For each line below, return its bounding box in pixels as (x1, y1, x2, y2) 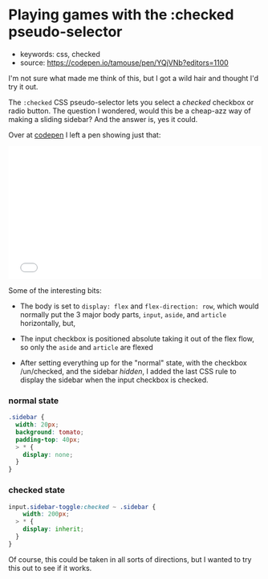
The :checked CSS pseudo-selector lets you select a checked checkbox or (8, 97, 254, 107)
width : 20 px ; (15, 421, 59, 429)
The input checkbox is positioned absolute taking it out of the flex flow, (19, 333, 254, 343)
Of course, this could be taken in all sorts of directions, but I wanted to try (8, 554, 252, 564)
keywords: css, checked (19, 49, 100, 59)
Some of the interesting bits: (8, 285, 102, 295)
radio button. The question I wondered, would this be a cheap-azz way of (8, 106, 251, 116)
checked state (8, 484, 66, 495)
